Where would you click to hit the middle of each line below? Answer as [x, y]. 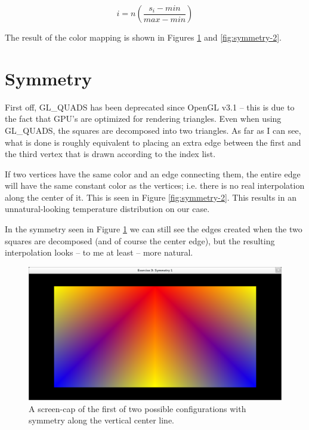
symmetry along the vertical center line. [102, 420]
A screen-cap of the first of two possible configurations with [137, 408]
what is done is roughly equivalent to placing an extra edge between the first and [153, 142]
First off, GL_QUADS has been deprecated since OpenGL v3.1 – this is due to [150, 107]
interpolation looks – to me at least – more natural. [99, 252]
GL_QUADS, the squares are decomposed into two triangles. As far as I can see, [153, 130]
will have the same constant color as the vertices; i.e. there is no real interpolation [155, 185]
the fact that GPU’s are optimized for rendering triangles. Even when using [143, 119]
